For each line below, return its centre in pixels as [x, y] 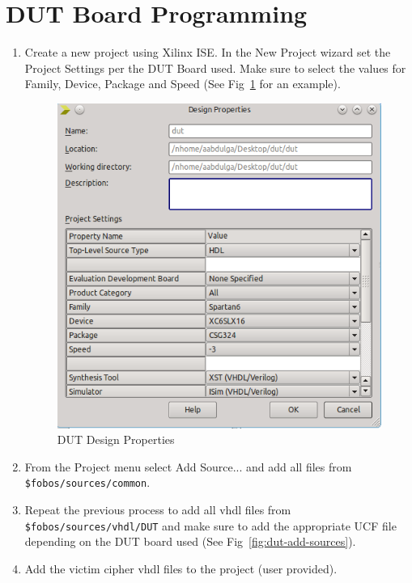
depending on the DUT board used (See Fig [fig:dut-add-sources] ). [190, 541]
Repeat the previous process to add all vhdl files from [158, 510]
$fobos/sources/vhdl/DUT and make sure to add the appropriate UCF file [210, 525]
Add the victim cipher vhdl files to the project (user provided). [181, 568]
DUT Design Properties [116, 439]
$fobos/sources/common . [87, 482]
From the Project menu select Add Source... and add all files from [188, 466]
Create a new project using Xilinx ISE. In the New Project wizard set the [208, 52]
